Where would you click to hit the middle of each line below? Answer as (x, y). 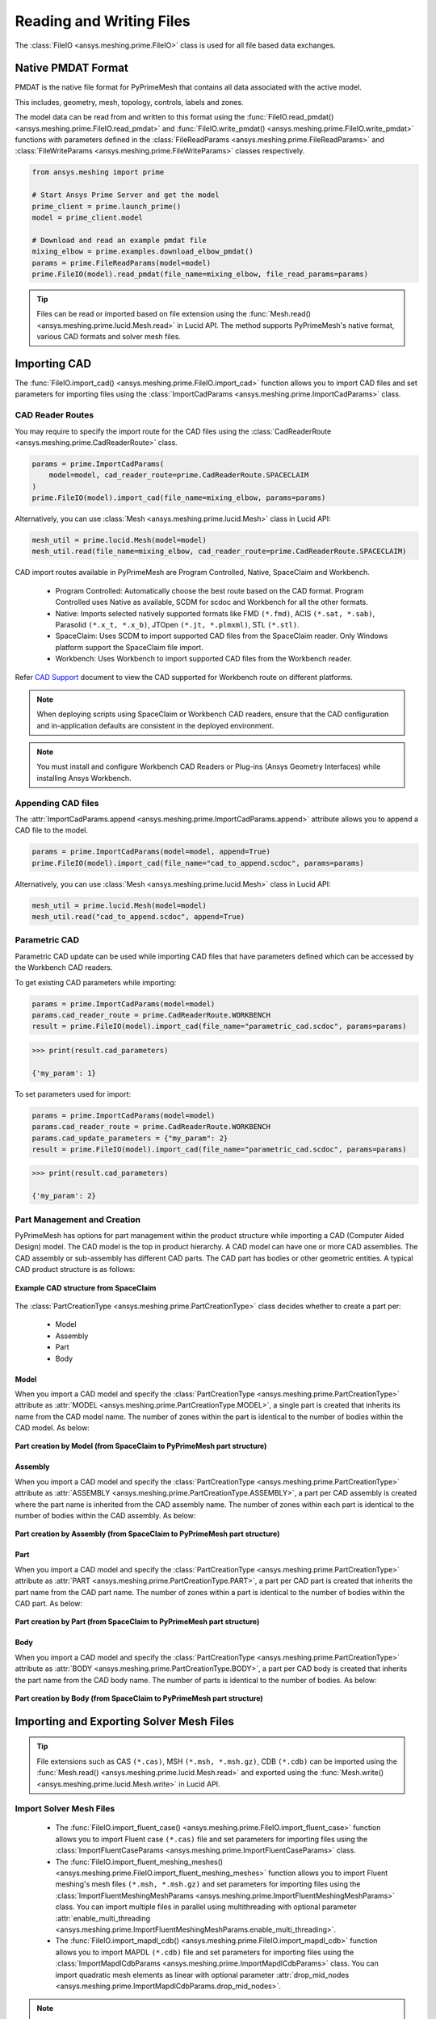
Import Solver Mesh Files (65, 1809)
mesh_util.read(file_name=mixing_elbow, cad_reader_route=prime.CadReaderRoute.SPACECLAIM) (219, 552)
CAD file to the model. (52, 830)
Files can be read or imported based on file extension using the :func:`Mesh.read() (174, 314)
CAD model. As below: (52, 1428)
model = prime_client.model (87, 217)
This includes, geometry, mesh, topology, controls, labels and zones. (129, 102)
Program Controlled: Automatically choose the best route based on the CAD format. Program (210, 590)
